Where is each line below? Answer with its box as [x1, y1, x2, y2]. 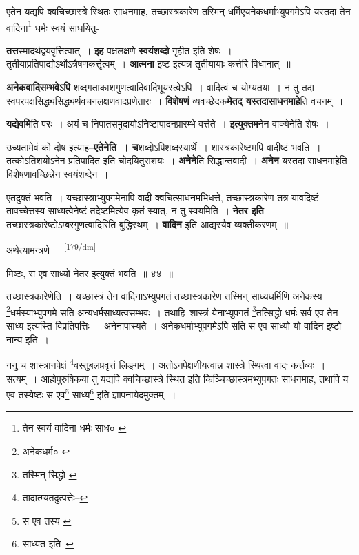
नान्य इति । [6, 332, 50, 346]
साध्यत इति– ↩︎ [22, 536, 74, 551]
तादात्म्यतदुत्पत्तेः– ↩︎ [22, 490, 88, 505]
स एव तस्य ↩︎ [22, 513, 72, 527]
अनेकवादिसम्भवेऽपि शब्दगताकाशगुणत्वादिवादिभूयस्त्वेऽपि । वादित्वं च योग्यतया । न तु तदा [6, 80, 314, 94]
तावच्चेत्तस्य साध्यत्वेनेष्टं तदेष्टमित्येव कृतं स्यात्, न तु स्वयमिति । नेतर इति [6, 203, 264, 218]
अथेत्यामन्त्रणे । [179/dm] [6, 241, 96, 257]
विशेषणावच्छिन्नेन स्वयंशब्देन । [6, 167, 109, 181]
